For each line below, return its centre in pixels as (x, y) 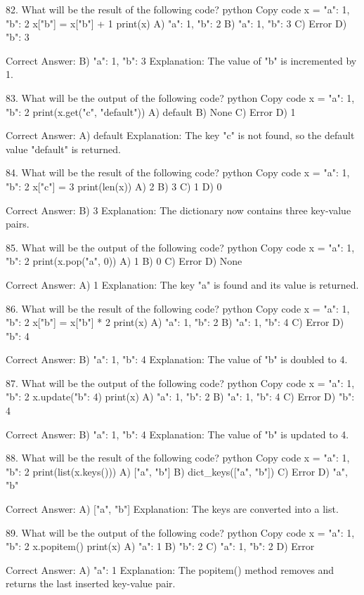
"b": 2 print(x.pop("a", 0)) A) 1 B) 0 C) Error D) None (124, 261)
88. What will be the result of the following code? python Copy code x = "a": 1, (178, 458)
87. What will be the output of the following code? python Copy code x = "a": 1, (180, 382)
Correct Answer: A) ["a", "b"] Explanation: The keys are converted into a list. (172, 509)
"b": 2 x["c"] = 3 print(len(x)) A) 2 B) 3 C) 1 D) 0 (114, 186)
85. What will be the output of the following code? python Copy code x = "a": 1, (180, 247)
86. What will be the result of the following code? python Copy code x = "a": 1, (178, 308)
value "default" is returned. (63, 149)
